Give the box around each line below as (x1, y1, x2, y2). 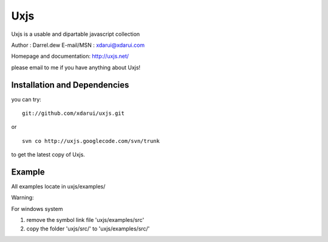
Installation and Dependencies (11, 80, 129, 90)
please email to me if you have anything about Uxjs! (11, 64, 141, 71)
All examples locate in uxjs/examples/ (11, 183, 106, 190)
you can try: (11, 95, 42, 103)
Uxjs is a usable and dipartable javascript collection (11, 30, 140, 38)
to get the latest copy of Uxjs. (11, 151, 85, 158)
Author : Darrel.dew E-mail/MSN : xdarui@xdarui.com (11, 41, 145, 49)
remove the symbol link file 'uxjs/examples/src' (26, 216, 145, 224)
